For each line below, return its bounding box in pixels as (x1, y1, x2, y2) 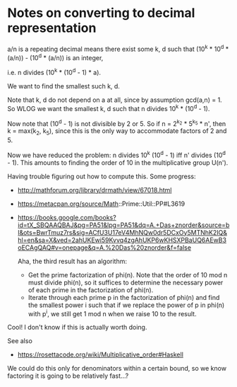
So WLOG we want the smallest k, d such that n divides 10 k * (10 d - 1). (7, 103, 210, 112)
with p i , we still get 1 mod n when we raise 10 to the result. (28, 308, 197, 318)
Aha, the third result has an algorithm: (17, 257, 128, 265)
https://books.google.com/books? (17, 213, 116, 221)
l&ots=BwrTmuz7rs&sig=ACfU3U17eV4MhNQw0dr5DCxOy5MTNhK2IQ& (17, 228, 228, 236)
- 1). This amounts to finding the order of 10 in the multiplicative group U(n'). (7, 158, 229, 167)
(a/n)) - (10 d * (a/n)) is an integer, (7, 52, 104, 62)
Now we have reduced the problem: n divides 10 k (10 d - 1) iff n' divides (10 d (7, 150, 226, 159)
